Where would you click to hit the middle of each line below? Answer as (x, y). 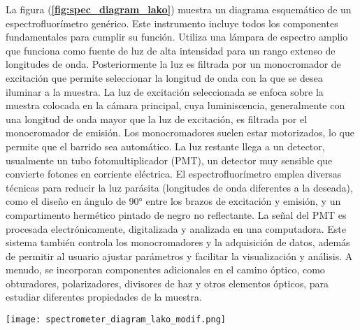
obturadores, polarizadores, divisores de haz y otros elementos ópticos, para (167, 283)
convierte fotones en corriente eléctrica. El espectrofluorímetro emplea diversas (174, 174)
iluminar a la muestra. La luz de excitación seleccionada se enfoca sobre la (165, 91)
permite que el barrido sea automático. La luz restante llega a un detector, (165, 146)
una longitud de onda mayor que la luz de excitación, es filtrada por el (157, 119)
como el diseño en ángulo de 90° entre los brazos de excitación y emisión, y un (173, 201)
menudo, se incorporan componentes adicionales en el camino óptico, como (165, 270)
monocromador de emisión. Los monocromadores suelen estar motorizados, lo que (180, 132)
